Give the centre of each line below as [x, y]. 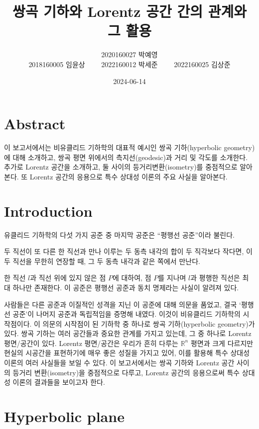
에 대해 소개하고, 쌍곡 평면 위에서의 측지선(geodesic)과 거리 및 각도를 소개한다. [126, 157]
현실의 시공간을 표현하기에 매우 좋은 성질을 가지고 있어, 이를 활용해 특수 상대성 [127, 353]
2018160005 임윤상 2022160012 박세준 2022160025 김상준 [129, 64]
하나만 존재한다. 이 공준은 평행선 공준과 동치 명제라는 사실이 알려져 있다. [126, 287]
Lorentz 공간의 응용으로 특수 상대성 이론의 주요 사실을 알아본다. [129, 176]
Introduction [48, 211]
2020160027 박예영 [129, 54]
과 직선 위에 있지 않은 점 [68, 278]
